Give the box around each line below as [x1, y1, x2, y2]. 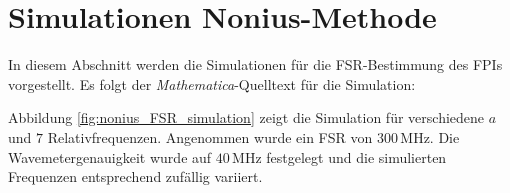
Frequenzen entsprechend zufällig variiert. [8, 166, 263, 187]
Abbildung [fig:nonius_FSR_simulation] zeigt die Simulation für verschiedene [8, 107, 485, 128]
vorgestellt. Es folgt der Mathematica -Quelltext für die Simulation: [8, 73, 416, 94]
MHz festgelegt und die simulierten [232, 146, 447, 167]
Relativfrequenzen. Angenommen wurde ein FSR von [47, 126, 373, 147]
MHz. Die [400, 126, 460, 147]
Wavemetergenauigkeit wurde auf [8, 146, 212, 167]
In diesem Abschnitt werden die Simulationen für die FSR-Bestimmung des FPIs [8, 54, 503, 75]
